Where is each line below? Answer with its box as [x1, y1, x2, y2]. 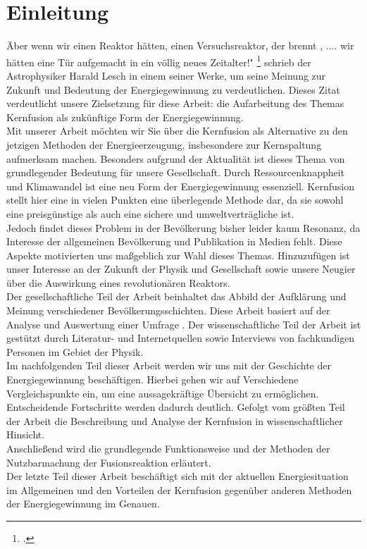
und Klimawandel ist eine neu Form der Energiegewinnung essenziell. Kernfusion [6, 178, 354, 193]
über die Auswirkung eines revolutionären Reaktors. [6, 275, 230, 290]
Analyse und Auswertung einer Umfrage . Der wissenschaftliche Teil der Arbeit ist [6, 316, 361, 331]
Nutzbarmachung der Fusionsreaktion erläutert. [6, 455, 211, 469]
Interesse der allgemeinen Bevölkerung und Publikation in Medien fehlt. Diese [6, 234, 342, 249]
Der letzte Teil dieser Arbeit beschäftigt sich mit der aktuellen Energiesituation [6, 469, 349, 483]
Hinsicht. [6, 427, 45, 442]
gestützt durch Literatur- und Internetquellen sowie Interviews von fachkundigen [6, 331, 355, 345]
